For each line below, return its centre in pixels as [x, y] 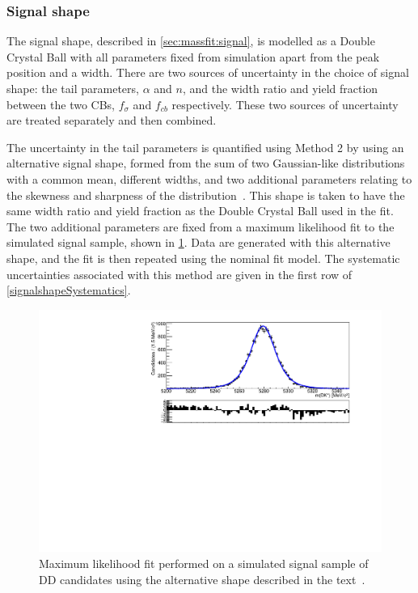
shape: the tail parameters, [73, 88]
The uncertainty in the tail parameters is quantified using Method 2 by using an [205, 147]
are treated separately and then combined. [112, 120]
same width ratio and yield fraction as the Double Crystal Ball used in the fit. [200, 211]
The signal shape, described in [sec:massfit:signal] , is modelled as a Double [191, 41]
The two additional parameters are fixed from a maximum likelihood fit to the [201, 226]
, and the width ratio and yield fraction [280, 88]
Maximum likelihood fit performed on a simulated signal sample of [204, 563]
